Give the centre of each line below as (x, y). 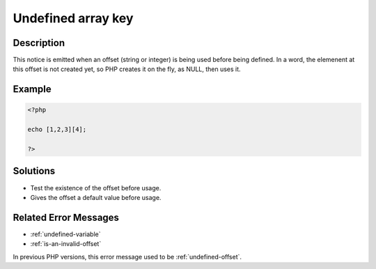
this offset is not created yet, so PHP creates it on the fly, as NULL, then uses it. (127, 69)
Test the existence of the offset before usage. (96, 187)
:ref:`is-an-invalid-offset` (66, 244)
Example (32, 90)
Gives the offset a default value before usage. (96, 197)
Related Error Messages (66, 217)
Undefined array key (73, 18)
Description (39, 43)
